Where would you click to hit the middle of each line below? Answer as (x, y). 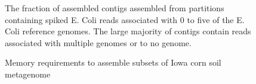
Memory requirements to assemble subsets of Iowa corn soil (113, 62)
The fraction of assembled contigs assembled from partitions (115, 8)
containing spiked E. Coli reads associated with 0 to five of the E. (125, 19)
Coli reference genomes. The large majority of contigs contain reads (128, 31)
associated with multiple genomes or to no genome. (98, 42)
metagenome (28, 74)
